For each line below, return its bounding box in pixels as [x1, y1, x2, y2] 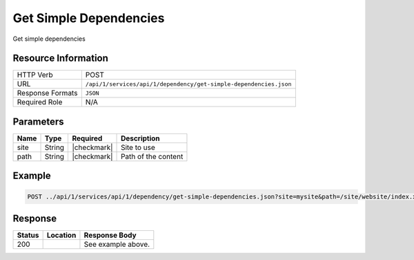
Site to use [121, 142, 155, 152]
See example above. [83, 239, 150, 249]
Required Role [17, 98, 63, 107]
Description [121, 133, 160, 143]
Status [17, 230, 39, 240]
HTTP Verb [17, 70, 53, 80]
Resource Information [12, 53, 108, 64]
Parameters [12, 115, 64, 127]
